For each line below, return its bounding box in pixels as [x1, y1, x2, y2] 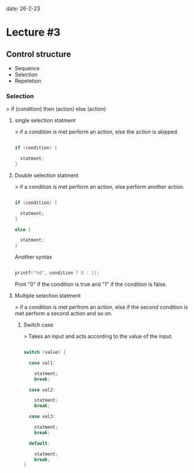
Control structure [6, 49, 71, 59]
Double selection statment [14, 171, 79, 179]
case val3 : [28, 413, 56, 420]
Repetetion [14, 77, 41, 84]
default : [28, 440, 51, 446]
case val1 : [28, 360, 56, 366]
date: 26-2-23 [6, 5, 40, 12]
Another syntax [14, 253, 52, 260]
